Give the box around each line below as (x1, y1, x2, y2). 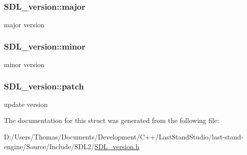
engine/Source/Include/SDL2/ (4, 141, 95, 151)
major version (4, 19, 45, 30)
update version (4, 99, 48, 109)
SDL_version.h (94, 141, 140, 151)
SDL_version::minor (4, 40, 86, 52)
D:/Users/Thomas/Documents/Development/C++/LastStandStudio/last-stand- (4, 132, 244, 142)
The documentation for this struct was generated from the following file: (4, 115, 219, 125)
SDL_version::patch (4, 80, 84, 92)
